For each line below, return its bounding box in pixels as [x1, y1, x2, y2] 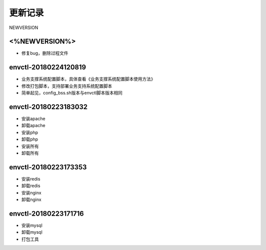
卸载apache [21, 123, 45, 128]
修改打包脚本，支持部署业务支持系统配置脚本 [21, 83, 112, 89]
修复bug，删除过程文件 [21, 50, 68, 56]
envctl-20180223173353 [9, 163, 87, 171]
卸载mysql [21, 229, 43, 235]
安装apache [21, 116, 45, 122]
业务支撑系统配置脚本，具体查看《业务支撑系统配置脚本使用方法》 [21, 76, 155, 82]
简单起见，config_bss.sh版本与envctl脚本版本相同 [21, 90, 123, 96]
